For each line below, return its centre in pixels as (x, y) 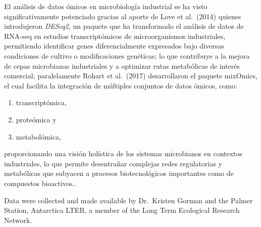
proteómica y (36, 119)
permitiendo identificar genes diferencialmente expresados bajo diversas (114, 46)
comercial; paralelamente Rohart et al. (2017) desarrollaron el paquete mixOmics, (131, 76)
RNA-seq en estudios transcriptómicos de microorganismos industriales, (115, 36)
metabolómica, (38, 136)
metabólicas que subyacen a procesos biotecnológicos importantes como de (119, 173)
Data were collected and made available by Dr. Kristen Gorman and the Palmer (128, 200)
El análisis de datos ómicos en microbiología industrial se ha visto (106, 6)
